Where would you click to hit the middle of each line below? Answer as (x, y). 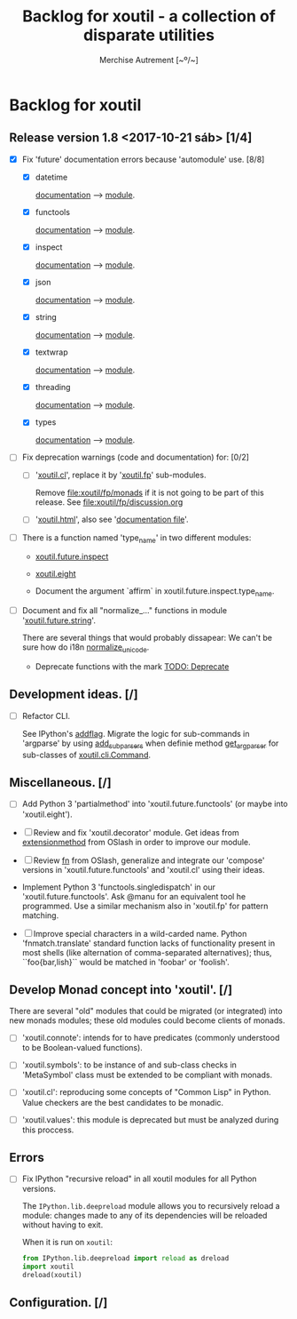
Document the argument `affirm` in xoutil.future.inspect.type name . (155, 592)
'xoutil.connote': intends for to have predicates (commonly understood (151, 1038)
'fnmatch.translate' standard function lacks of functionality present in (148, 943)
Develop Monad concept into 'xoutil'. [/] (121, 990)
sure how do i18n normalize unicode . (86, 648)
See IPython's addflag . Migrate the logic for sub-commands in (136, 733)
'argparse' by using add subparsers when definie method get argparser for (150, 744)
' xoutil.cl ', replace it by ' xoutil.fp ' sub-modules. (121, 475)
